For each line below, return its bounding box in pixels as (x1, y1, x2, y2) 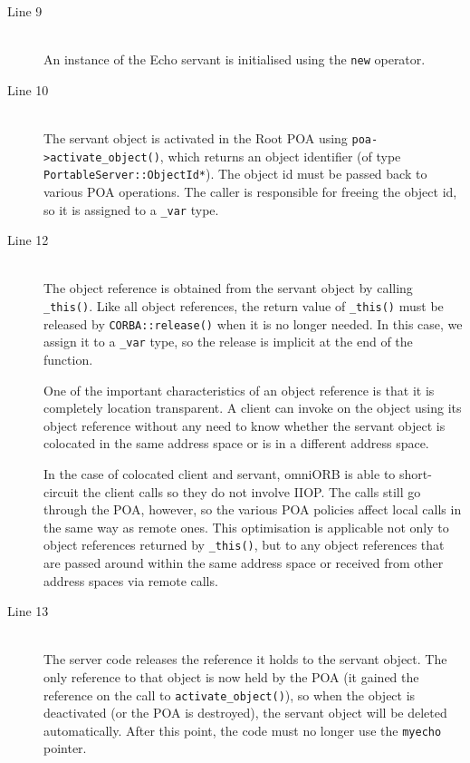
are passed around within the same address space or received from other (43, 553, 444, 572)
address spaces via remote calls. (43, 571, 218, 590)
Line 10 (7, 80, 49, 99)
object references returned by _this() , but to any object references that (43, 535, 445, 554)
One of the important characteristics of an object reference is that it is (43, 380, 435, 399)
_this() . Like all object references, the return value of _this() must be (43, 297, 444, 316)
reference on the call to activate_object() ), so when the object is (43, 685, 416, 704)
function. (43, 350, 93, 368)
